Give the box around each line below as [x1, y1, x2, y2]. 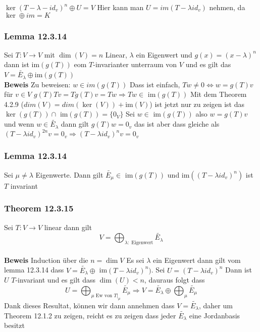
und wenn [4, 119, 34, 129]
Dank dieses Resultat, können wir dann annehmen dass [4, 300, 175, 310]
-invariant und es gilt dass [15, 274, 95, 285]
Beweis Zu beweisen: [4, 79, 71, 89]
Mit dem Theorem [190, 89, 247, 99]
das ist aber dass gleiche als [134, 119, 220, 129]
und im [167, 169, 190, 180]
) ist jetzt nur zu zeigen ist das [149, 98, 245, 109]
